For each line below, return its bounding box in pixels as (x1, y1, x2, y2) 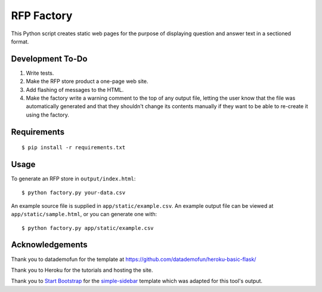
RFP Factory (11, 9, 73, 22)
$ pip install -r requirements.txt (21, 144, 126, 151)
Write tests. (26, 69, 54, 76)
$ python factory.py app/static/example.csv (21, 225, 154, 231)
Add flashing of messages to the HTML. (26, 86, 124, 93)
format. (11, 38, 29, 45)
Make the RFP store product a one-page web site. (26, 78, 148, 85)
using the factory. (26, 111, 70, 118)
